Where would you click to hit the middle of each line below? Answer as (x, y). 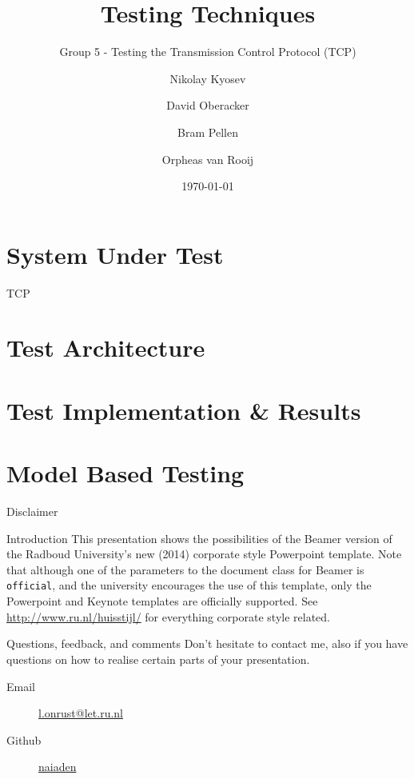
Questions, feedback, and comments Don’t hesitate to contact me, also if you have (207, 643)
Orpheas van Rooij (208, 159)
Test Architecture (106, 348)
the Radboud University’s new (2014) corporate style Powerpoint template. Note (204, 554)
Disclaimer (32, 511)
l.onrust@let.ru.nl (81, 713)
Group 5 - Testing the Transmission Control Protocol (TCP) (208, 52)
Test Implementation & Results (184, 410)
